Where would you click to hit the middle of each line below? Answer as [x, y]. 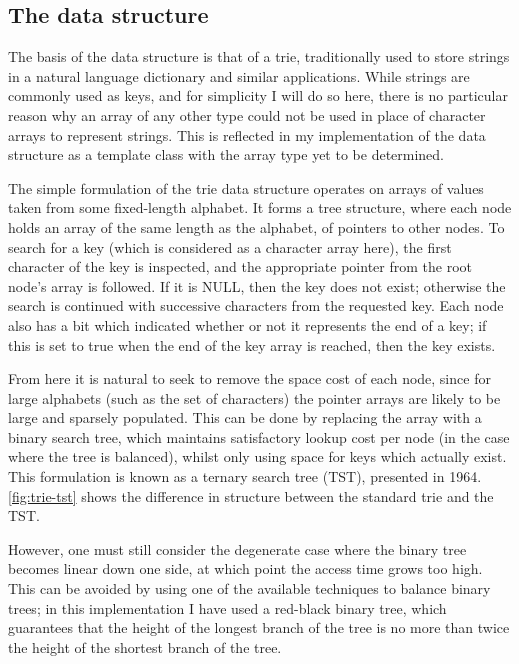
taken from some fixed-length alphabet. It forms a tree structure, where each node [260, 207]
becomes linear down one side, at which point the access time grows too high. [245, 568]
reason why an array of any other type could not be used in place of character [247, 114]
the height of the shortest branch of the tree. [145, 646]
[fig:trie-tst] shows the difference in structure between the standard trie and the [251, 495]
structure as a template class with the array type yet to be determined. [226, 154]
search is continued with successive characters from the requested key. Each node [256, 305]
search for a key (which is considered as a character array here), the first [230, 246]
